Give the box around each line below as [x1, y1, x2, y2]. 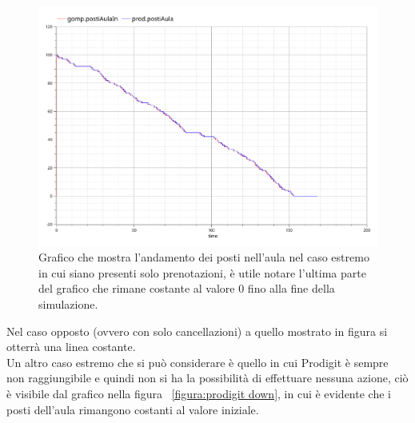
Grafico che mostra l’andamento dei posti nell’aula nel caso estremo [38, 249, 369, 265]
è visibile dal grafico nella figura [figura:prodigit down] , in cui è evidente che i [6, 385, 391, 401]
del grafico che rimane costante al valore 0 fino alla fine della [38, 280, 335, 297]
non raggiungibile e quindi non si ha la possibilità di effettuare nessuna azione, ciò [6, 369, 409, 386]
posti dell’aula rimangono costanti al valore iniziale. [6, 401, 259, 417]
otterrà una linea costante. [6, 338, 136, 355]
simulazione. [38, 296, 98, 313]
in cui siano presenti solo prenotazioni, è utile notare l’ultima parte [38, 264, 366, 281]
